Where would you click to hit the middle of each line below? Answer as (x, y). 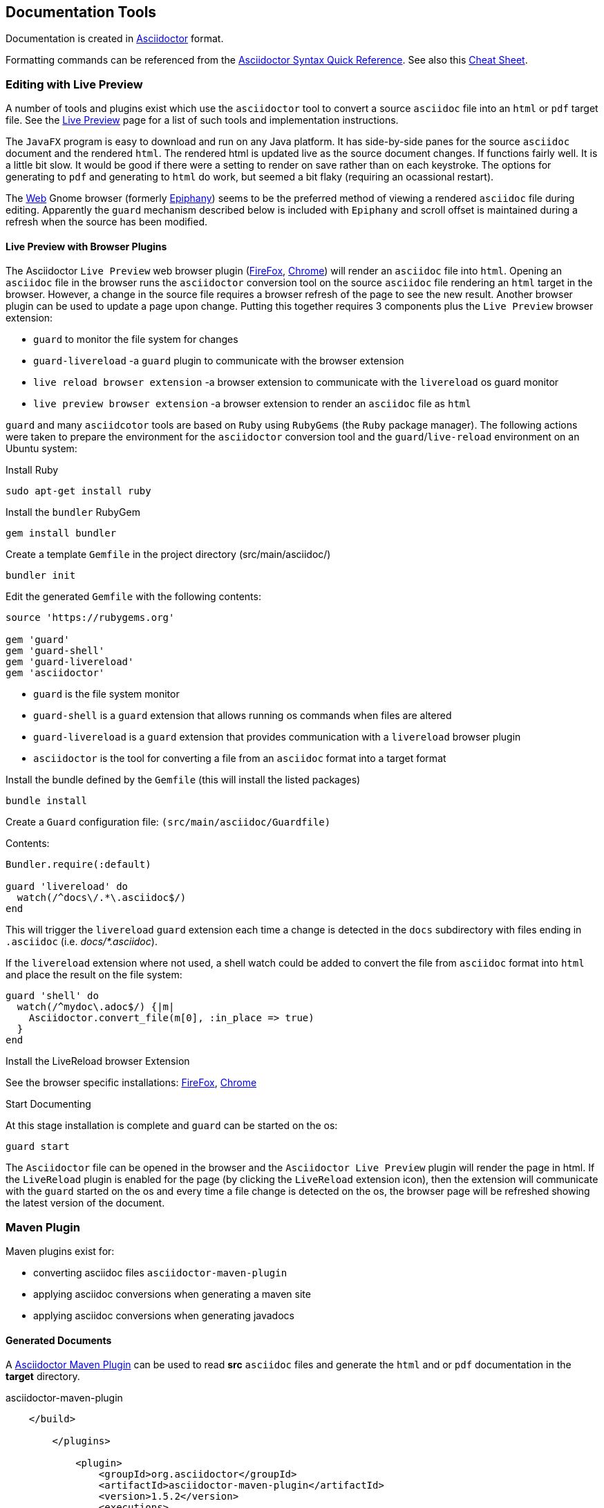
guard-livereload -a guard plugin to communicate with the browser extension (219, 361)
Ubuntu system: (41, 449)
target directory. (43, 1377)
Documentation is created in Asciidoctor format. (115, 39)
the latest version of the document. (85, 1203)
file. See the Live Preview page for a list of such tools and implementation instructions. (202, 120)
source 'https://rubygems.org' (90, 618)
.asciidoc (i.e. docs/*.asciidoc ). (82, 942)
